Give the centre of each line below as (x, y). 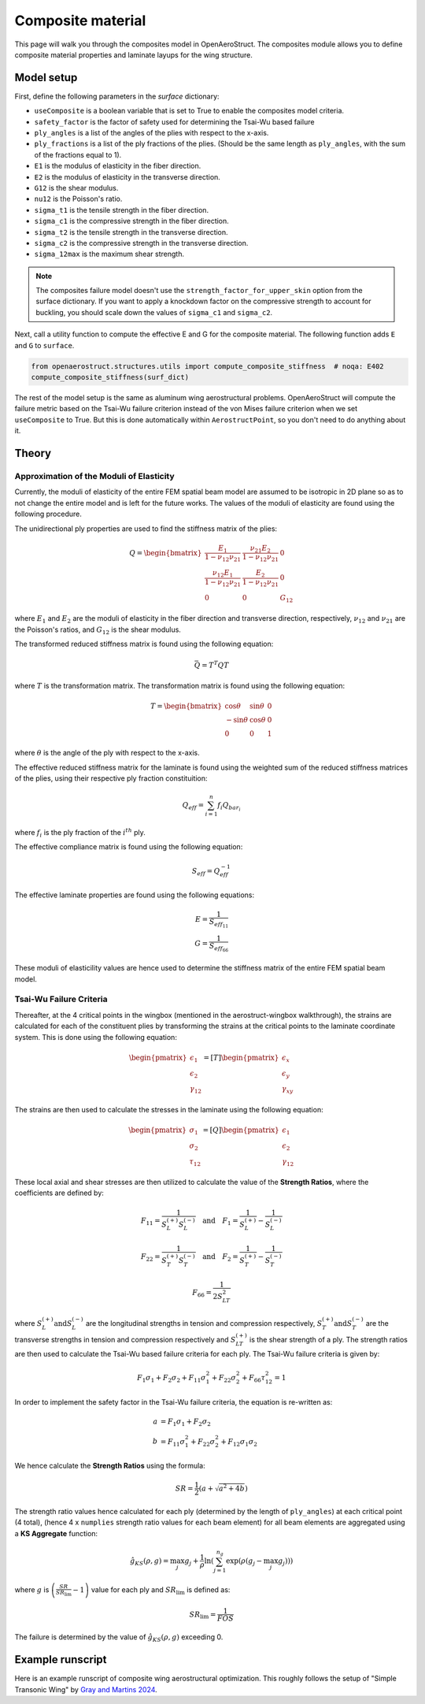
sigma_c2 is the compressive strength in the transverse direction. (141, 243)
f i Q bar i (229, 807)
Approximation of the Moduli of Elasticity (94, 476)
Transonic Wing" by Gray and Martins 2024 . (86, 1689)
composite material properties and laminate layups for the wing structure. (134, 54)
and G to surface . (44, 345)
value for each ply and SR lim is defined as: (161, 1590)
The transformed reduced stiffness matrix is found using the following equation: (144, 644)
